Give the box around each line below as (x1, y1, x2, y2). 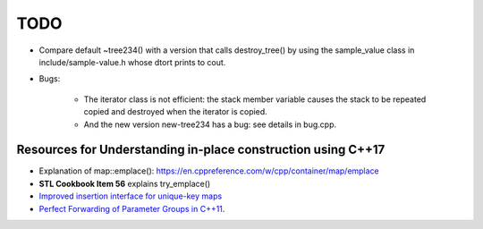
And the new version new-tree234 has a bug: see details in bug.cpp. (83, 119, 337, 130)
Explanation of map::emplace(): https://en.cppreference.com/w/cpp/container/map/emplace (38, 165, 379, 176)
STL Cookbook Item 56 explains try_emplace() (38, 178, 211, 189)
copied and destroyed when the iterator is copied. (83, 106, 267, 117)
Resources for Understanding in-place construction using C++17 (16, 142, 386, 157)
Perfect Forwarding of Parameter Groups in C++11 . (38, 203, 225, 214)
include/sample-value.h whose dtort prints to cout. (38, 56, 226, 67)
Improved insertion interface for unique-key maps (38, 191, 223, 201)
